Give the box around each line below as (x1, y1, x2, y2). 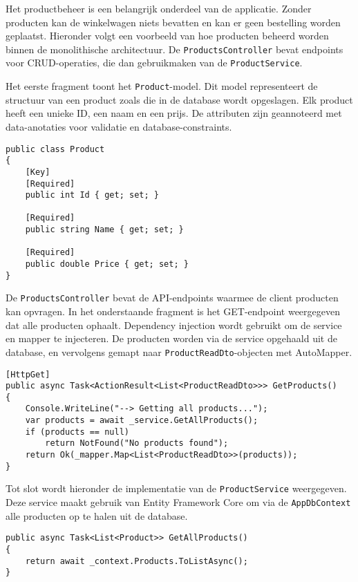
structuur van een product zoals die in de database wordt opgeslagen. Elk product (6, 92, 353, 106)
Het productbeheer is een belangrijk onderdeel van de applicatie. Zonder (6, 1, 312, 15)
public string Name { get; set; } (25, 225, 184, 235)
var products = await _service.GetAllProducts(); (25, 415, 258, 426)
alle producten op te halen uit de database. (6, 508, 188, 523)
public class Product (6, 144, 105, 154)
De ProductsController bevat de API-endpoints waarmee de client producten (6, 290, 339, 305)
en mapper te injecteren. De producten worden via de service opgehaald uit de (6, 331, 337, 346)
